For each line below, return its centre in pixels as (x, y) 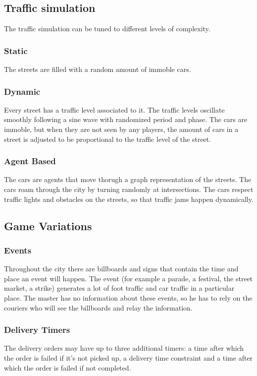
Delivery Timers (37, 330)
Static (16, 50)
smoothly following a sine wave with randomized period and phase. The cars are (126, 119)
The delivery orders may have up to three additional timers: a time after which (124, 348)
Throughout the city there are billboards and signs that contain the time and (121, 269)
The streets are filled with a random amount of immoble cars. (98, 69)
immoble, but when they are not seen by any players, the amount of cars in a (121, 129)
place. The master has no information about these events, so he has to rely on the (128, 297)
